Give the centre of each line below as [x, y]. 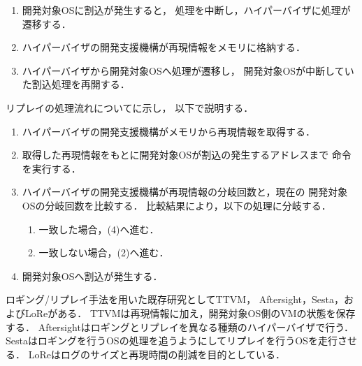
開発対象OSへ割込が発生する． [92, 276]
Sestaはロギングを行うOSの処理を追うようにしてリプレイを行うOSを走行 [172, 341]
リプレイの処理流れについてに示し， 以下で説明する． [130, 107]
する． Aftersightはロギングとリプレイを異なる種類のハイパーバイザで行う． [180, 327]
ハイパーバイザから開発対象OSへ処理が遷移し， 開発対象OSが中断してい [188, 70]
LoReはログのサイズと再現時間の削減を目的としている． [157, 354]
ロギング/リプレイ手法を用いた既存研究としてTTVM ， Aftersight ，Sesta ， [175, 299]
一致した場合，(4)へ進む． [99, 229]
